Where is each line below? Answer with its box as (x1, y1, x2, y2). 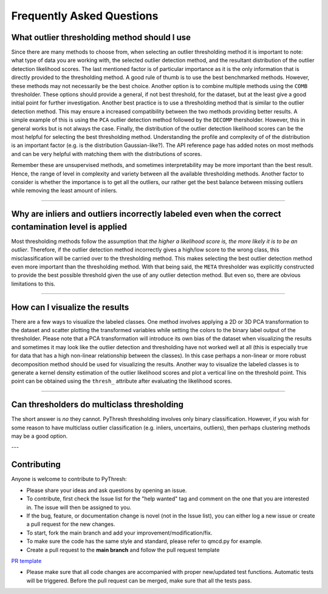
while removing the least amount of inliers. (11, 187, 118, 194)
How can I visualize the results (11, 302, 129, 312)
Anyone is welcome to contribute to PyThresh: (11, 476, 127, 483)
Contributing (11, 459, 61, 470)
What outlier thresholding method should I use (11, 32, 191, 43)
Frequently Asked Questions (11, 9, 159, 22)
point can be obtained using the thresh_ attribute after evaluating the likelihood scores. (11, 377, 233, 385)
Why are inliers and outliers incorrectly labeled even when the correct (11, 209, 282, 219)
